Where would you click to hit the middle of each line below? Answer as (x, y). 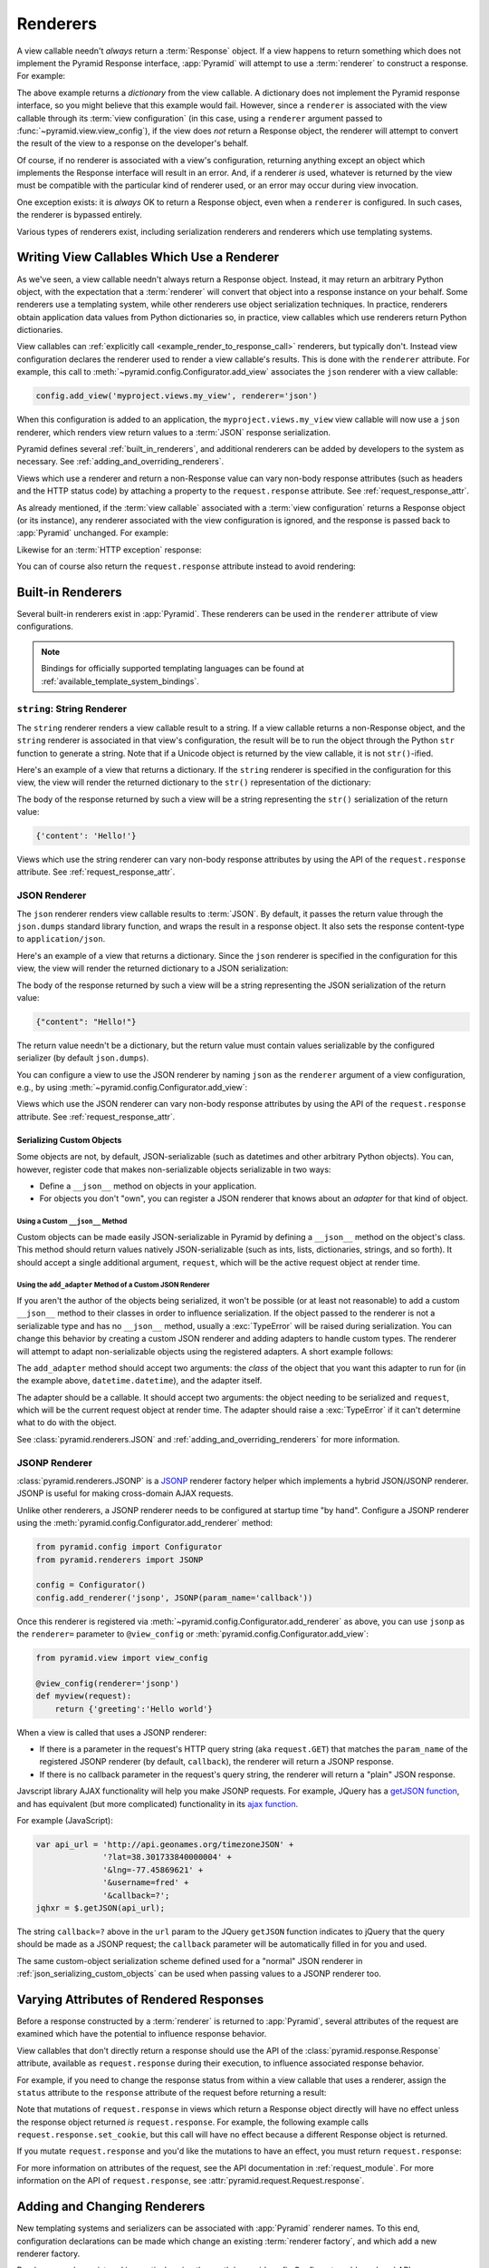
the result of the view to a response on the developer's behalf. (133, 143)
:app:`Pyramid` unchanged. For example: (93, 533)
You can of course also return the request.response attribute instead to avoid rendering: (187, 566)
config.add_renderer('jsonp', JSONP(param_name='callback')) (174, 1598)
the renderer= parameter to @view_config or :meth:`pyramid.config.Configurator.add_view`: (193, 1634)
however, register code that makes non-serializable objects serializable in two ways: (174, 1169)
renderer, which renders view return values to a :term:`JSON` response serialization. (173, 432)
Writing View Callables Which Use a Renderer (148, 257)
